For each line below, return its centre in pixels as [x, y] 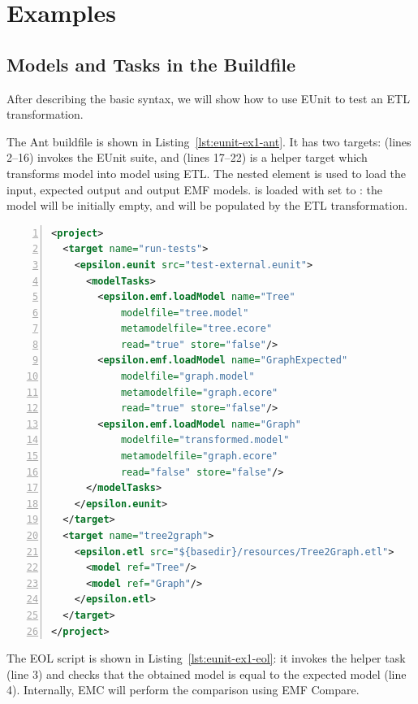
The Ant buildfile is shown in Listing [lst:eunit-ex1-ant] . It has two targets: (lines [209, 141]
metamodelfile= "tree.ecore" [196, 329]
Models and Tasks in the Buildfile [151, 64]
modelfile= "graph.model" [187, 377]
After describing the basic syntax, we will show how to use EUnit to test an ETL [208, 98]
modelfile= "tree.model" [185, 313]
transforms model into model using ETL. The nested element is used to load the [207, 173]
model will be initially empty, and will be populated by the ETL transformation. [207, 205]
